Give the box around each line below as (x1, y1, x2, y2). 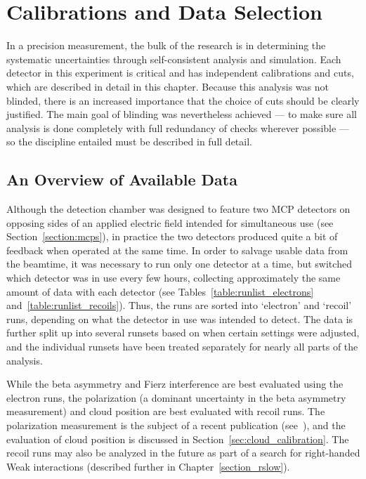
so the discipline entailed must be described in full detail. (6, 134, 252, 149)
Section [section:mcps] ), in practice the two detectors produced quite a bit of (6, 229, 338, 244)
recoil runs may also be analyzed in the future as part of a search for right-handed (6, 445, 360, 460)
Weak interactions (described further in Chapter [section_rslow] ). (6, 459, 290, 473)
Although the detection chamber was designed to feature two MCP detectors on (6, 202, 351, 216)
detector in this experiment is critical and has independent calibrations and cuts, (6, 65, 354, 80)
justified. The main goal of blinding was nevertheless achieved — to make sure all (6, 107, 357, 122)
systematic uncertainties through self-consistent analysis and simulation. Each (6, 51, 341, 66)
